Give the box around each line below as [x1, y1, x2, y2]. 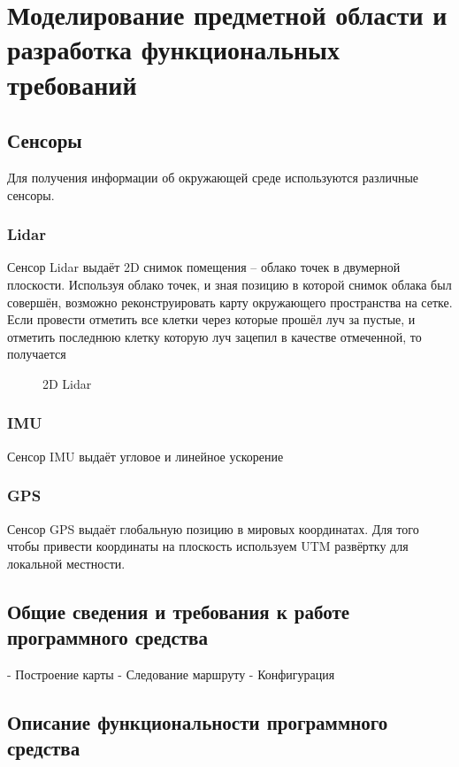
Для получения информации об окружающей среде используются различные [7, 167, 419, 186]
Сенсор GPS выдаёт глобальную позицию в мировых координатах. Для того [7, 519, 419, 538]
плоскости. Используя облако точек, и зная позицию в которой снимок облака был [7, 275, 452, 293]
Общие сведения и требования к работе [7, 597, 350, 624]
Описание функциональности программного [7, 708, 388, 735]
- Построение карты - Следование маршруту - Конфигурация [7, 664, 335, 683]
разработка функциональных [7, 31, 340, 67]
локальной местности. [7, 554, 126, 572]
